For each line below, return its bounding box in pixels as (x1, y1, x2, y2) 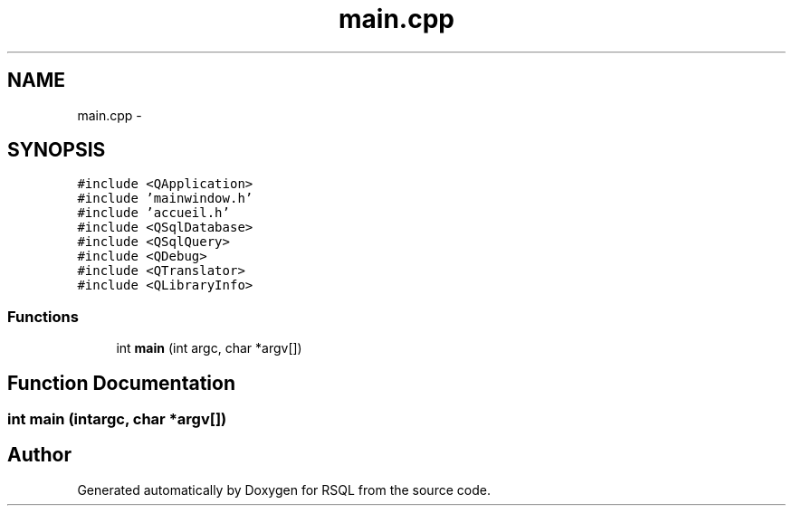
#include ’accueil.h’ (77, 205, 230, 221)
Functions (7, 307, 79, 326)
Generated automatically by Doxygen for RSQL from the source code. (77, 481, 491, 498)
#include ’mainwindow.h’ (77, 191, 253, 206)
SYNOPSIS (7, 138, 106, 162)
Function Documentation (7, 371, 235, 394)
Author (7, 443, 72, 467)
